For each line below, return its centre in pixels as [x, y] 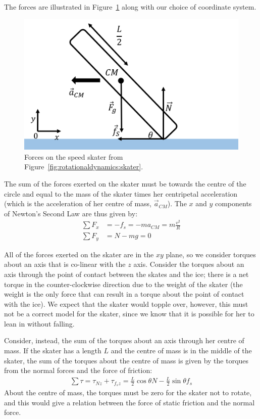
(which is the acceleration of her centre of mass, [78, 203]
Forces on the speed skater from [74, 156]
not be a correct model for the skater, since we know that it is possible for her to [129, 314]
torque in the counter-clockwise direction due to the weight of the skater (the [123, 284]
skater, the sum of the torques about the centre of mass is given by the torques [126, 360]
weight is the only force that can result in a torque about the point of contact [124, 294]
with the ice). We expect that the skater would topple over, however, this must [126, 304]
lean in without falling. [39, 323]
